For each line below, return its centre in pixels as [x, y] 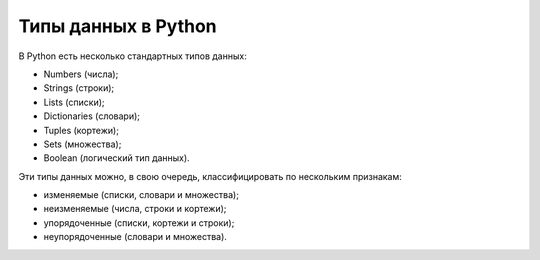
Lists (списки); [74, 102]
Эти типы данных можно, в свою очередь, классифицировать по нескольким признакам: [210, 176]
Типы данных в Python [117, 26]
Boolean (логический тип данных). [116, 158]
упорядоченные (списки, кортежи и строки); [139, 222]
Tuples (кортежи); [81, 130]
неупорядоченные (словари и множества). [135, 237]
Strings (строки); [79, 88]
